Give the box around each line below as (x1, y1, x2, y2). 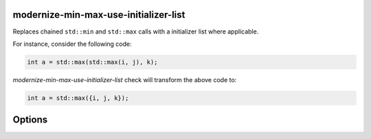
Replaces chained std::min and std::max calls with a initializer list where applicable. (12, 27, 259, 36)
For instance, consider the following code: (12, 40, 132, 48)
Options (12, 114, 48, 126)
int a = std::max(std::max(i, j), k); (27, 58, 158, 66)
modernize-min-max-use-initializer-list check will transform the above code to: (12, 75, 237, 84)
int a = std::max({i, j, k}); (27, 94, 129, 102)
